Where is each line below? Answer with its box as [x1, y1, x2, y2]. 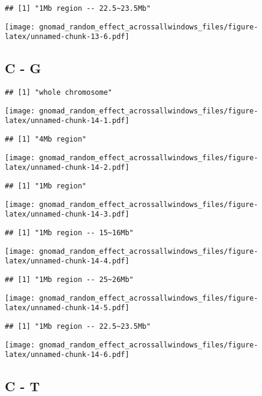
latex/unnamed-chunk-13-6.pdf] [5, 32, 130, 41]
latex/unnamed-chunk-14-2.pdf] [5, 163, 130, 172]
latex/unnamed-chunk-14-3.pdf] [5, 210, 130, 219]
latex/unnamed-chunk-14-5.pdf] [5, 304, 130, 313]
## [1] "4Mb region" [5, 135, 87, 144]
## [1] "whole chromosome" [5, 88, 112, 97]
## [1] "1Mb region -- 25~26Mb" [5, 275, 134, 284]
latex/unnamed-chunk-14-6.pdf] [5, 350, 130, 359]
